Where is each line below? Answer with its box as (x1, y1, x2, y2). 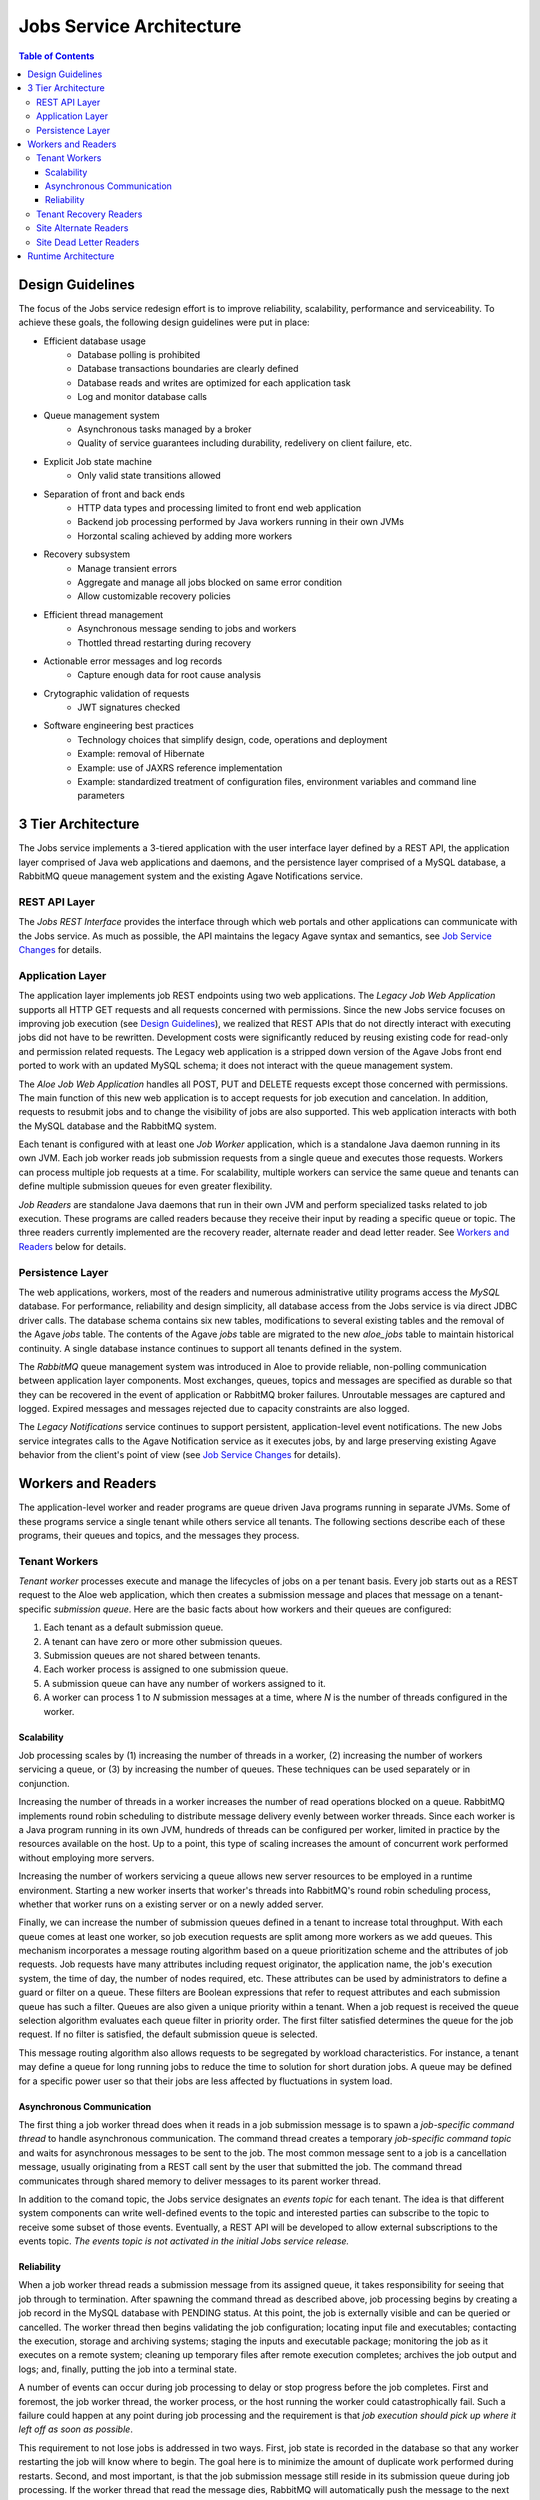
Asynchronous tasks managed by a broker (77, 423, 252, 435)
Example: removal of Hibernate (77, 748, 205, 760)
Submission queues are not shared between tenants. (43, 1650, 261, 1662)
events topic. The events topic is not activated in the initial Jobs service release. (18, 2235, 350, 2247)
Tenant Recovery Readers (36, 208, 143, 220)
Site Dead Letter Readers (36, 236, 140, 248)
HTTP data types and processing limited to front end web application (77, 502, 362, 514)
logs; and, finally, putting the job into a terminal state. (18, 2363, 237, 2375)
